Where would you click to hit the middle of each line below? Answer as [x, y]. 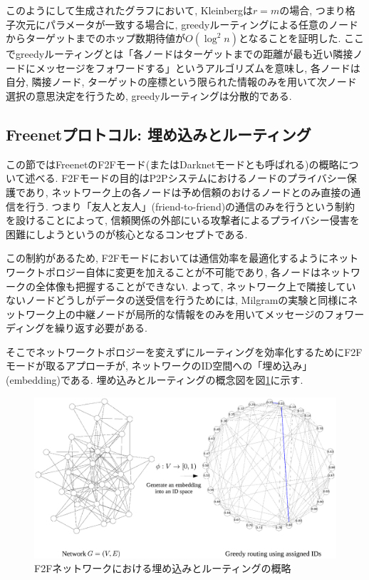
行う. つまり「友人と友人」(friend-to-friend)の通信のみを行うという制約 [190, 206]
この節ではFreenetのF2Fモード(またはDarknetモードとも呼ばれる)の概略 [172, 164]
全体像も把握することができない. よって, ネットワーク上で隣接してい [196, 286]
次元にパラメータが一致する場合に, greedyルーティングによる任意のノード [187, 24]
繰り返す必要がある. [101, 328]
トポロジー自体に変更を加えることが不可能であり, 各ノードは [178, 271]
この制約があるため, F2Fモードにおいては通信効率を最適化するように [167, 258]
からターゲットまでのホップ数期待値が [95, 38]
